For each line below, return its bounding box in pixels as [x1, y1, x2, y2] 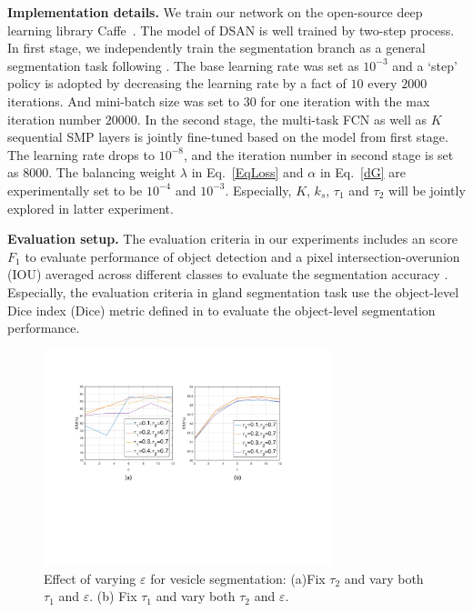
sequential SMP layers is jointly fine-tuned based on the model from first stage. [7, 127, 448, 146]
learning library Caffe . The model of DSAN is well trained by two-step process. [7, 20, 455, 39]
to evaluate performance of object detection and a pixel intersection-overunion [25, 246, 460, 266]
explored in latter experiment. [7, 198, 174, 217]
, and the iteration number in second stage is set [183, 145, 454, 164]
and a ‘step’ [392, 55, 458, 75]
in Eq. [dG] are [319, 163, 406, 182]
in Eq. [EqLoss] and [191, 163, 304, 182]
